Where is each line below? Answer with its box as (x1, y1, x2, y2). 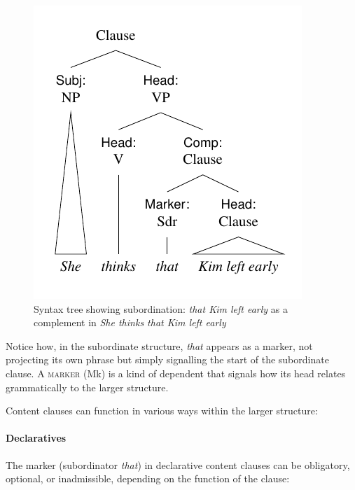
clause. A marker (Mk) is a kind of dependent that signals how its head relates (6, 365, 346, 380)
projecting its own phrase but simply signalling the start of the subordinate (6, 352, 329, 367)
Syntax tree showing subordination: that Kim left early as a (34, 301, 288, 316)
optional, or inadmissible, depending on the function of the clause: (6, 471, 290, 486)
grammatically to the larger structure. (6, 379, 169, 394)
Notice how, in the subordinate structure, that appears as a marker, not (6, 338, 313, 353)
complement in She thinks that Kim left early (34, 315, 226, 330)
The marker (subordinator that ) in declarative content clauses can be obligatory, (6, 457, 350, 472)
